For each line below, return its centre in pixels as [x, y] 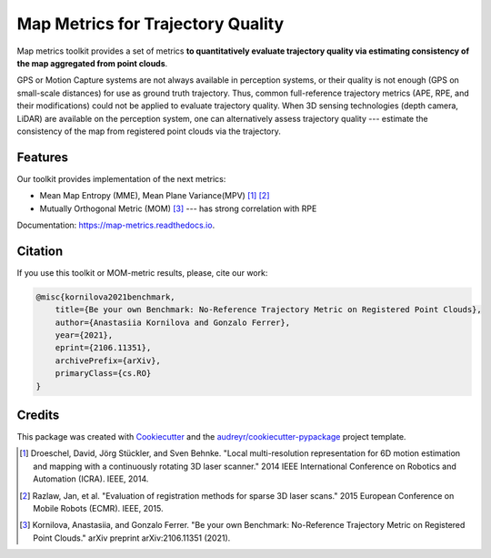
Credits [38, 415]
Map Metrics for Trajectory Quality [150, 24]
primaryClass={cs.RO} [103, 374]
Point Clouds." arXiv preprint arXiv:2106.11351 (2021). [132, 538]
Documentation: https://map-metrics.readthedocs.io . [116, 225]
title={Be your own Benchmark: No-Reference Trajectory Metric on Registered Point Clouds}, [268, 310]
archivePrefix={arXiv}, [108, 360]
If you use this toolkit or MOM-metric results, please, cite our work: [142, 272]
